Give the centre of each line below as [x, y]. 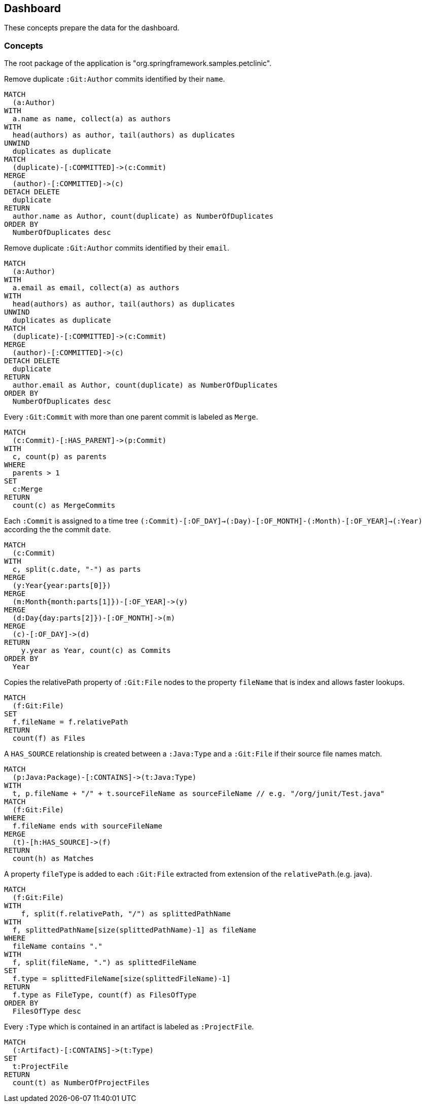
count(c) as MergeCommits [64, 506]
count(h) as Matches [53, 859]
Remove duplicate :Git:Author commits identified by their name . [115, 79]
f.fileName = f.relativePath [70, 722]
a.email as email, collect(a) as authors [96, 288]
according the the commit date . [58, 530]
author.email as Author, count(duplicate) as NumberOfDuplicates [145, 385]
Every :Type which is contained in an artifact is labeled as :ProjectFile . [129, 1027]
